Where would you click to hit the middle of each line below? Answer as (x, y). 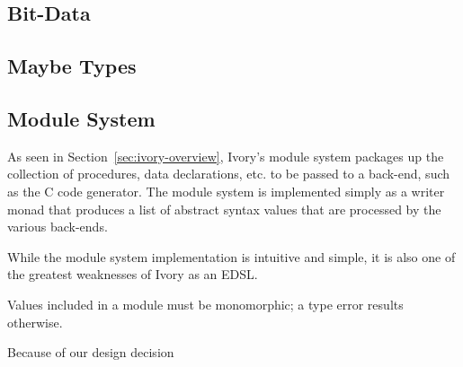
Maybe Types (72, 66)
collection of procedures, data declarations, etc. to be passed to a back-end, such (229, 174)
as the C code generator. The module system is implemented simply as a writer (226, 191)
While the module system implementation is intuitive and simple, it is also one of (231, 256)
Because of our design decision (91, 352)
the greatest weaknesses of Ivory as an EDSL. (133, 274)
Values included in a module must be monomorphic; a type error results (205, 304)
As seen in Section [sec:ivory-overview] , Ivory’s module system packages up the (226, 156)
